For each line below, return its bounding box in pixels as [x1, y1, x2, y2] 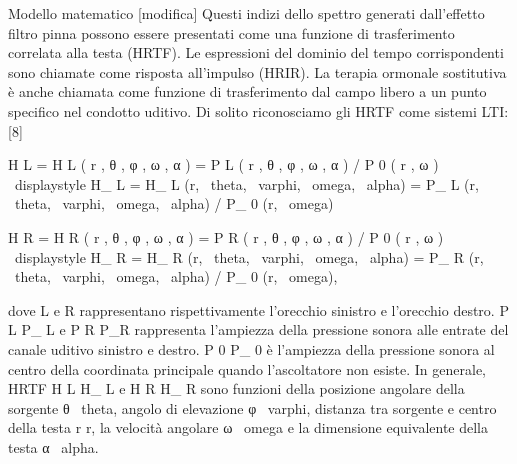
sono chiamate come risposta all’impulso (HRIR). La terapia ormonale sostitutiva [8, 61, 507, 82]
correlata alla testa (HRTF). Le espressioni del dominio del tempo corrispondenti [8, 42, 504, 63]
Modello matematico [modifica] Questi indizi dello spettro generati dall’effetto [8, 3, 485, 23]
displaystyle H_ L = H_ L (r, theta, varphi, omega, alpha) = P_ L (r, [14, 173, 479, 194]
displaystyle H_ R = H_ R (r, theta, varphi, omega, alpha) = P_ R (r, [14, 246, 484, 267]
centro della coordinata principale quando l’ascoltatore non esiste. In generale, [8, 358, 487, 379]
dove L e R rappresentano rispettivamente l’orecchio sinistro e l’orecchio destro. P [8, 299, 509, 320]
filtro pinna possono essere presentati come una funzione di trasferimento [8, 22, 455, 43]
